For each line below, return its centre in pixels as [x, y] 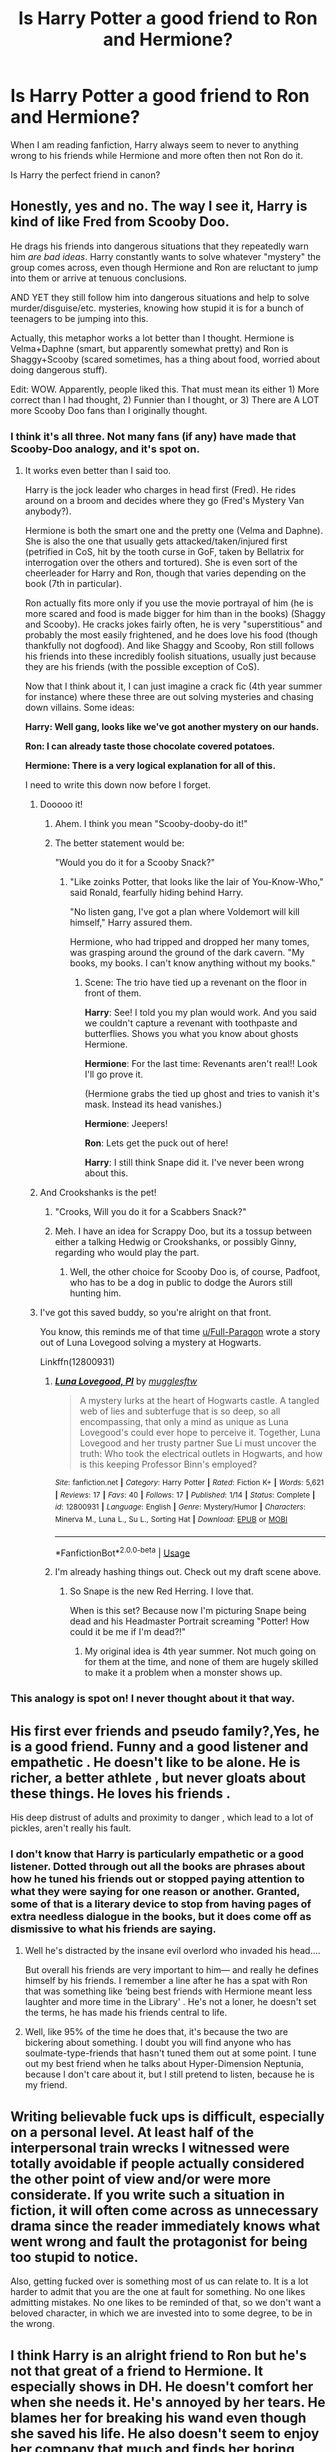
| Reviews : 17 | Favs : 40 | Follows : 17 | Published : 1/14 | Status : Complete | [185, 1495]
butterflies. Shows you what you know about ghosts [191, 1034]
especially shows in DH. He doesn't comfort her [162, 2386]
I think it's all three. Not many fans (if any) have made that [153, 436]
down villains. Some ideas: [79, 708]
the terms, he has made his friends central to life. [126, 2013]
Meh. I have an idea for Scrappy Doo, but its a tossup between [183, 1231]
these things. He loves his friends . [121, 1793]
